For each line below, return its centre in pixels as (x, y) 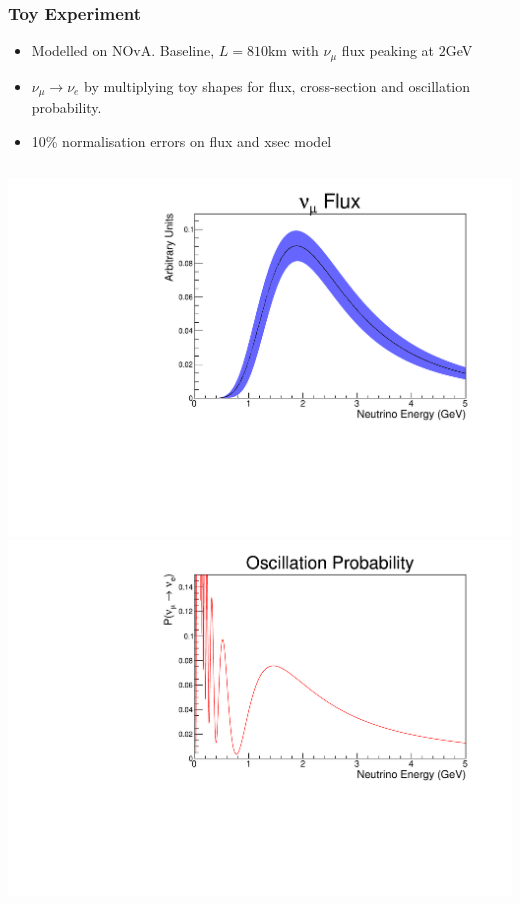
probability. (66, 107)
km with (293, 50)
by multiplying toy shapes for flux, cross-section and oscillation (277, 85)
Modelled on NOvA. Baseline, (123, 50)
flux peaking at (388, 50)
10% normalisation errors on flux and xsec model (181, 140)
